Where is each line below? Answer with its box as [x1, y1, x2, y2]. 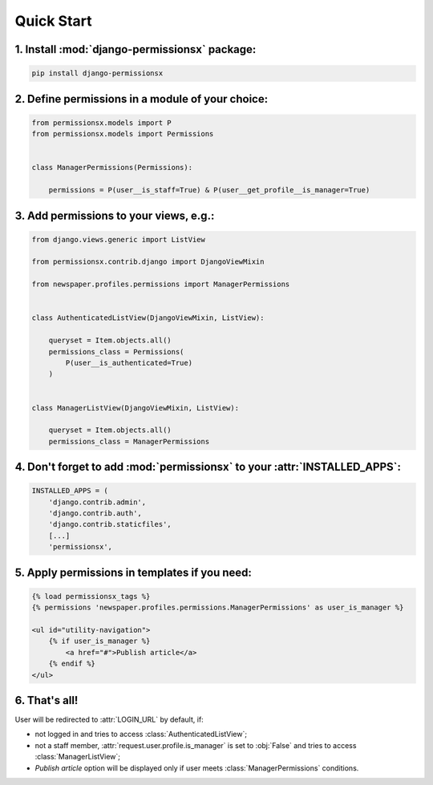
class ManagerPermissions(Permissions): [31, 163, 192, 172]
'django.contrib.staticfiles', [48, 520, 172, 529]
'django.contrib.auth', [48, 509, 142, 518]
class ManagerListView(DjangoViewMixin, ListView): [31, 403, 240, 412]
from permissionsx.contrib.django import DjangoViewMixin [31, 257, 265, 266]
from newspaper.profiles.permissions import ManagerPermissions [31, 280, 290, 289]
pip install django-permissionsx [31, 69, 164, 78]
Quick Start [14, 12, 92, 30]
